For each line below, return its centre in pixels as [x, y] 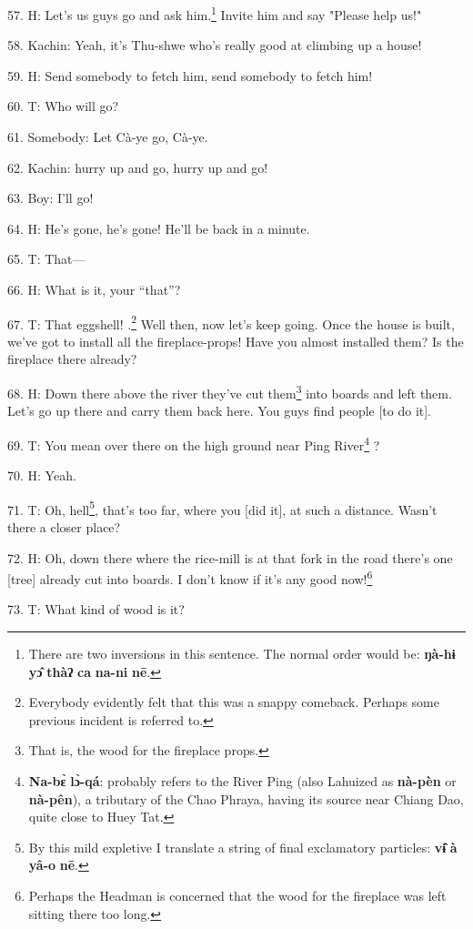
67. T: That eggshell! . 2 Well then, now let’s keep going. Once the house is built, [231, 322]
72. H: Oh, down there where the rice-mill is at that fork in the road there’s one [230, 557]
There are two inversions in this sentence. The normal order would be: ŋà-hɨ [242, 653]
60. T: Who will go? [63, 106]
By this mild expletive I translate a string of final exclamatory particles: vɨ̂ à [243, 847]
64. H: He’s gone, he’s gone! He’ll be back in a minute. [159, 228]
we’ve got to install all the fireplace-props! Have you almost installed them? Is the [236, 341]
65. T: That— [46, 259]
